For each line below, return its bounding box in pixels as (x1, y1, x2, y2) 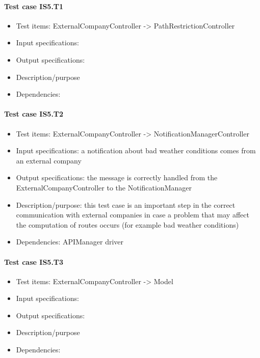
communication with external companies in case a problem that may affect (16, 209, 249, 220)
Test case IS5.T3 (4, 256, 64, 267)
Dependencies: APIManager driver (16, 236, 124, 247)
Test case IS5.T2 (4, 108, 64, 119)
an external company (16, 155, 82, 166)
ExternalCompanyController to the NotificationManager (16, 182, 192, 192)
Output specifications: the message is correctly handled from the (16, 172, 218, 183)
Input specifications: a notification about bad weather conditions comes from (16, 145, 256, 156)
